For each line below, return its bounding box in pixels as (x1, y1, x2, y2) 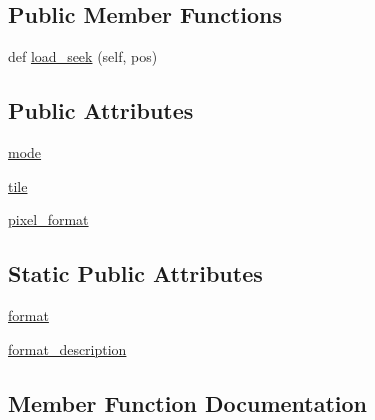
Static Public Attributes (8, 258, 263, 289)
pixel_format (8, 209, 89, 230)
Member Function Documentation (8, 387, 368, 418)
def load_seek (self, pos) (8, 46, 158, 67)
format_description (8, 338, 127, 359)
